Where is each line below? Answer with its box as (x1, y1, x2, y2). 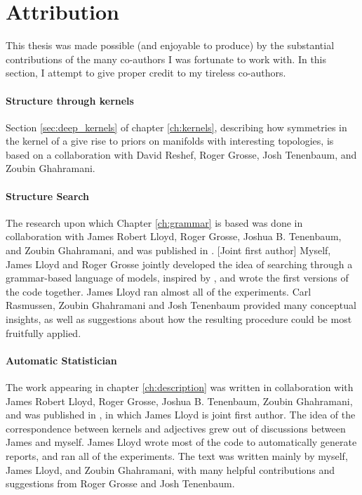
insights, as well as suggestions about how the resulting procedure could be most (6, 312, 352, 326)
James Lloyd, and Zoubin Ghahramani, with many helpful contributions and (6, 462, 335, 477)
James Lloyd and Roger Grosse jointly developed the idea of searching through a (6, 256, 353, 271)
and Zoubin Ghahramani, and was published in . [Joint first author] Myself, (6, 243, 331, 258)
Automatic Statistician (6, 352, 117, 367)
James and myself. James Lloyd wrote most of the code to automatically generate (6, 435, 357, 449)
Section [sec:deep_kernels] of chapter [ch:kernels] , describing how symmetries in (6, 119, 347, 134)
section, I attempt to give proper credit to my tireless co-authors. (6, 65, 286, 80)
